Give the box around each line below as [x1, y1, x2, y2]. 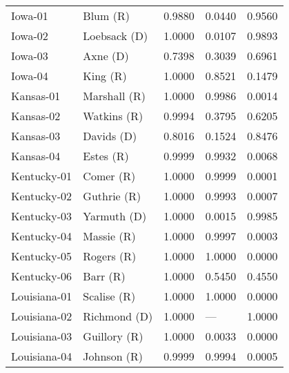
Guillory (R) [83, 328, 143, 344]
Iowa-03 [11, 48, 48, 64]
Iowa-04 [11, 68, 48, 84]
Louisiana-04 [11, 348, 72, 364]
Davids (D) [83, 128, 137, 144]
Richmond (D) [83, 308, 153, 324]
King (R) [83, 68, 127, 84]
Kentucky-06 [11, 268, 72, 284]
